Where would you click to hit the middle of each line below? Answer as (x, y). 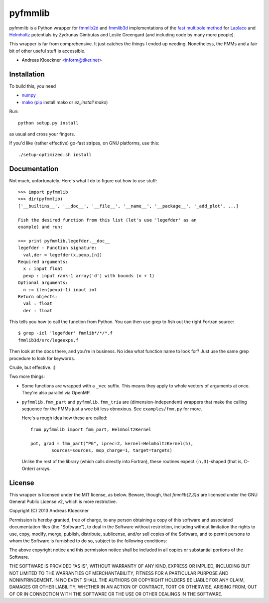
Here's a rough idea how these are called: (65, 418)
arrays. (43, 469)
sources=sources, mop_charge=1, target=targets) (112, 450)
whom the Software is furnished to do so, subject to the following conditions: (88, 541)
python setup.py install (48, 123)
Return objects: (38, 297)
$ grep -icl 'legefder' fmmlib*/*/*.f (66, 333)
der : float (38, 310)
